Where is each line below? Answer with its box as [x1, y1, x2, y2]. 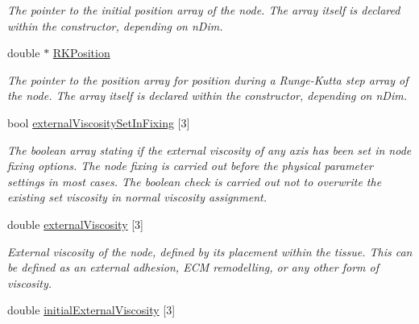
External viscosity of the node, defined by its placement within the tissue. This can [7, 243, 413, 260]
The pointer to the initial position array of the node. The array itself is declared [7, 2, 400, 18]
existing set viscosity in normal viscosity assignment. [7, 189, 267, 206]
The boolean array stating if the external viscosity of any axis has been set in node [7, 141, 412, 158]
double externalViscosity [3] [7, 215, 143, 232]
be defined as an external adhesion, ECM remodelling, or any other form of [7, 259, 380, 276]
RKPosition [52, 44, 110, 61]
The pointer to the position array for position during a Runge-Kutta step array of [7, 71, 409, 88]
